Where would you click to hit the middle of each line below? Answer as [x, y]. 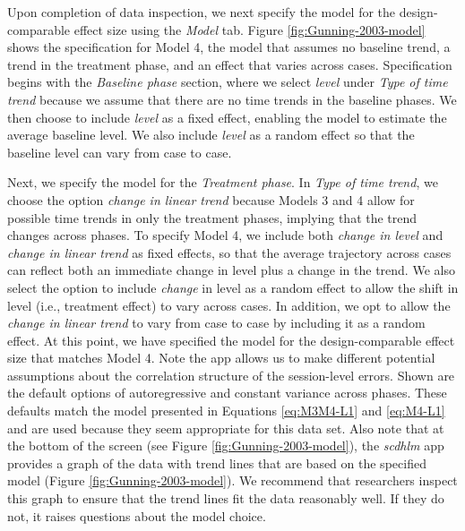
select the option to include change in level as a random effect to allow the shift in [233, 287]
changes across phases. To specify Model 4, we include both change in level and [225, 235]
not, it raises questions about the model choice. [137, 515]
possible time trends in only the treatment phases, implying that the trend [212, 217]
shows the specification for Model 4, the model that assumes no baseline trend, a [229, 47]
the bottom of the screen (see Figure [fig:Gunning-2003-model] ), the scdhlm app [226, 445]
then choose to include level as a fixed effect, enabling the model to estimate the [227, 117]
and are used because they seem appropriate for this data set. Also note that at [226, 428]
